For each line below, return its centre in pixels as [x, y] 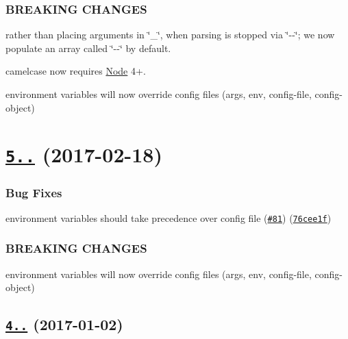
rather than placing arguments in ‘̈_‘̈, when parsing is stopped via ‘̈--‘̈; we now [170, 35]
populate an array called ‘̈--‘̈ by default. [88, 48]
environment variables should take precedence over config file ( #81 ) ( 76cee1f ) [169, 217]
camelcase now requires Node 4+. [76, 71]
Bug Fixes [34, 192]
